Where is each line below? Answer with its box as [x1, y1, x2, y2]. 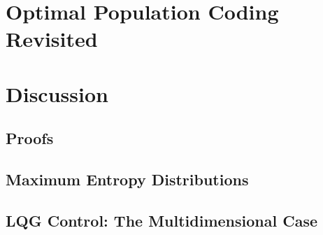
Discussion [6, 79, 108, 108]
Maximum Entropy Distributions [6, 169, 249, 190]
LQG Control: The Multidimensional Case [6, 209, 318, 231]
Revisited [6, 24, 98, 53]
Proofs [6, 127, 54, 149]
